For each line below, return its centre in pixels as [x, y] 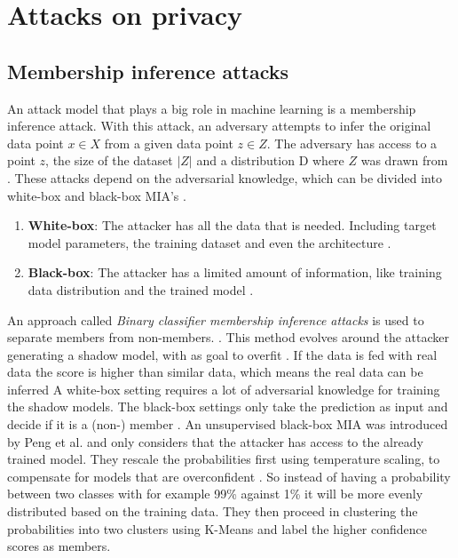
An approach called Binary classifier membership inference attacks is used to [216, 319]
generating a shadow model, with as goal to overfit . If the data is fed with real [222, 354]
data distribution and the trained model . [141, 289]
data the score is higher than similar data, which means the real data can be [215, 372]
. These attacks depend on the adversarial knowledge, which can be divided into [225, 177]
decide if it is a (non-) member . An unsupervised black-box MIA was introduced [228, 424]
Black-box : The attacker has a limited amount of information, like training [235, 272]
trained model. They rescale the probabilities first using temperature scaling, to [224, 459]
